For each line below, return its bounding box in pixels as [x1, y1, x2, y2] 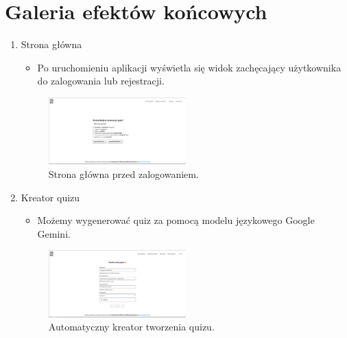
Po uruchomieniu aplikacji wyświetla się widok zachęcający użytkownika [37, 60, 342, 74]
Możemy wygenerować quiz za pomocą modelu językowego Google [37, 213, 315, 227]
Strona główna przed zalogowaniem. [48, 167, 199, 181]
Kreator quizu [21, 190, 80, 204]
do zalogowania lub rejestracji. [37, 74, 165, 88]
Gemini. [37, 226, 71, 240]
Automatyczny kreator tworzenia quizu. [48, 319, 215, 334]
